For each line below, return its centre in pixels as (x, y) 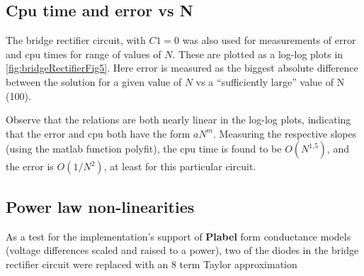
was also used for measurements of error (269, 40)
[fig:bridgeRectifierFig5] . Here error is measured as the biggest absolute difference (182, 68)
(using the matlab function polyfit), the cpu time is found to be (144, 149)
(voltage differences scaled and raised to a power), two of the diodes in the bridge (182, 250)
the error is (30, 166)
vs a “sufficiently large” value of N (270, 81)
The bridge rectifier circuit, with (76, 40)
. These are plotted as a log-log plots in (258, 54)
